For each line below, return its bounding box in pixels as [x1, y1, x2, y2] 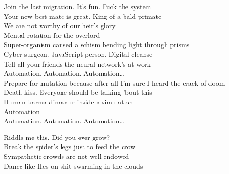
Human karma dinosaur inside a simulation [4, 96, 133, 106]
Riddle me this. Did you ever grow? [4, 132, 110, 142]
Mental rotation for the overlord [4, 30, 100, 40]
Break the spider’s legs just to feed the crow [4, 141, 136, 152]
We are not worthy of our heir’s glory [4, 20, 116, 31]
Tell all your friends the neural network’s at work [4, 58, 151, 69]
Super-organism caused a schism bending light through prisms [4, 39, 190, 50]
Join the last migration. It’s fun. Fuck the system [4, 1, 151, 11]
